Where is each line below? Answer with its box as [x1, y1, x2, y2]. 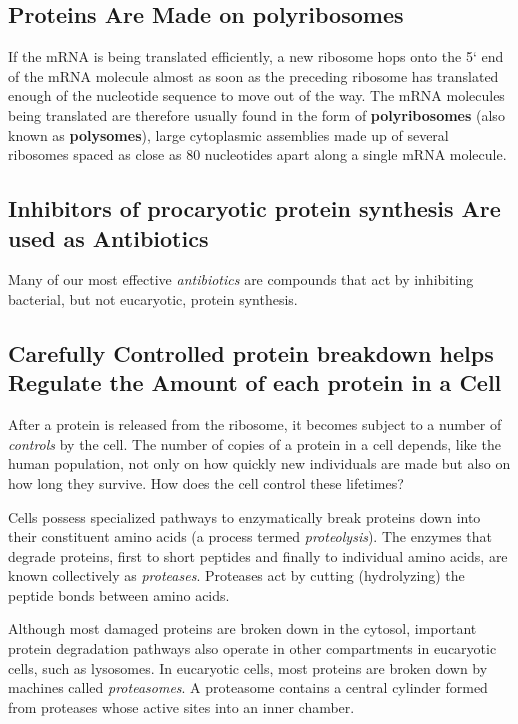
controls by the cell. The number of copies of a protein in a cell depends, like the [8, 433, 501, 454]
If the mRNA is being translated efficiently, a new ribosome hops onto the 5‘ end [8, 46, 504, 67]
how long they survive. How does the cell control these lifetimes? [8, 472, 404, 493]
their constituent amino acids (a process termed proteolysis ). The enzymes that [8, 526, 493, 547]
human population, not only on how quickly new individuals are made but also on [8, 453, 511, 474]
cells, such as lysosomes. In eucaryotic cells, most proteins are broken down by [8, 657, 488, 678]
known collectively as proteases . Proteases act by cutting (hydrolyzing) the [8, 565, 465, 586]
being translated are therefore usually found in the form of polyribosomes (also [8, 104, 505, 125]
